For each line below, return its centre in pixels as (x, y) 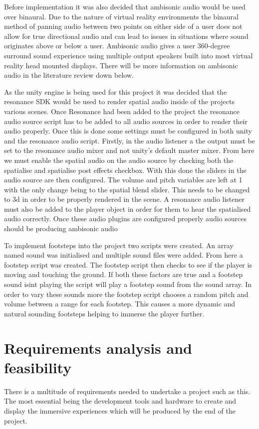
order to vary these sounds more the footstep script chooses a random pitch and (126, 294)
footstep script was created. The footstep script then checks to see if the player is (128, 264)
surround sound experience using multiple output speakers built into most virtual (129, 55)
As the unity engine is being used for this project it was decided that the (116, 91)
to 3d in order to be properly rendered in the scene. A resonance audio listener (124, 199)
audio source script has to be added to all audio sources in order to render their (126, 121)
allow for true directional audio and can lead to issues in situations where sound (126, 36)
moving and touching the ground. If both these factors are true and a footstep (124, 274)
